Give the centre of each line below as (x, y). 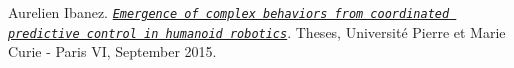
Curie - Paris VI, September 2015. (112, 51)
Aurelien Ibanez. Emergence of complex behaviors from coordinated (229, 12)
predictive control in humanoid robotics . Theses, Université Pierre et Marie (257, 31)
